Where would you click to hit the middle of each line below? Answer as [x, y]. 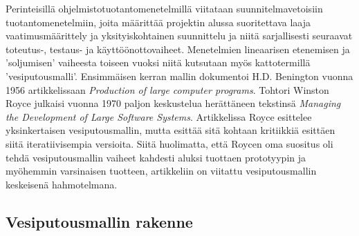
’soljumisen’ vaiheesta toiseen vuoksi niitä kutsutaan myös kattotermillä [158, 62]
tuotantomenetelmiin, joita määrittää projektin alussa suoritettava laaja [158, 22]
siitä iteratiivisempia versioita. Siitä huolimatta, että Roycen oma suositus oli [169, 143]
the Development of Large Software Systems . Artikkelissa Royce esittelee [159, 116]
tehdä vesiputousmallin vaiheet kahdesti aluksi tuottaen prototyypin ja [156, 157]
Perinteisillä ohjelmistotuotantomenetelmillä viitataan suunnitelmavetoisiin [164, 8]
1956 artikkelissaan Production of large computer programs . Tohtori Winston [167, 89]
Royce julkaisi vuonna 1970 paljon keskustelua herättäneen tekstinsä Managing [173, 103]
